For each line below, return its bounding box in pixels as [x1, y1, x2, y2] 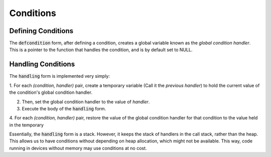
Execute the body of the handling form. [22, 105, 106, 111]
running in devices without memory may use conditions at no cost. [9, 145, 147, 151]
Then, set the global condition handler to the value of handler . [22, 98, 150, 105]
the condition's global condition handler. [9, 89, 93, 95]
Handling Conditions [9, 60, 75, 69]
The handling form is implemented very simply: [9, 73, 110, 79]
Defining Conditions [9, 27, 74, 35]
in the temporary [9, 122, 44, 128]
